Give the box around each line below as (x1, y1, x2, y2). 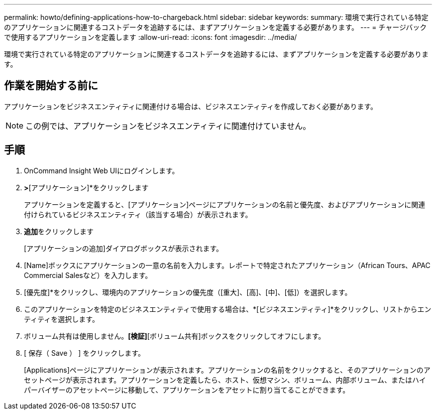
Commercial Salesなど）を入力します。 (24, 271, 152, 279)
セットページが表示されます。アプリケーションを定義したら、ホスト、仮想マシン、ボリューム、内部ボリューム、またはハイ (24, 375, 426, 384)
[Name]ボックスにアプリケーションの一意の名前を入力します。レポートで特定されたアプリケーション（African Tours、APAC (24, 261, 431, 270)
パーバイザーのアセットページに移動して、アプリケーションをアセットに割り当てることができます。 (24, 385, 350, 394)
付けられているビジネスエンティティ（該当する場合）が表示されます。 (24, 210, 252, 219)
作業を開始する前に (4, 79, 98, 92)
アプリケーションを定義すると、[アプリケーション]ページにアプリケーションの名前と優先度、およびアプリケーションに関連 (24, 200, 426, 209)
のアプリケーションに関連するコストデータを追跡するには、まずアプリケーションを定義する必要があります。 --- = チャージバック (4, 23, 427, 31)
